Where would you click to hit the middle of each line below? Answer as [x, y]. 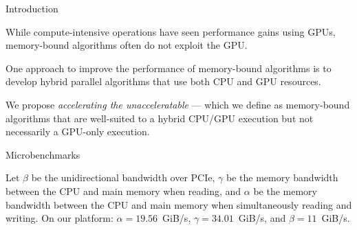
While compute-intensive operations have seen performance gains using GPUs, [171, 31]
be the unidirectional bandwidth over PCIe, [123, 177]
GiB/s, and [262, 218]
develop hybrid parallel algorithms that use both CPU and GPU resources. [163, 81]
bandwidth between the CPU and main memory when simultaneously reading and [179, 204]
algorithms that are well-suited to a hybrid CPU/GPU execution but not [160, 118]
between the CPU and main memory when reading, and [123, 191]
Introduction [32, 8]
